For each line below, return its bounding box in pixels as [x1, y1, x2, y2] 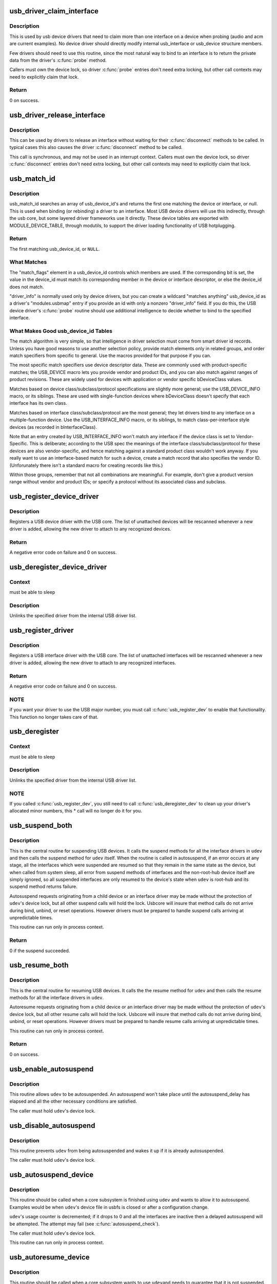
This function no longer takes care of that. [9, 714, 98, 720]
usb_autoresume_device [9, 1253, 90, 1262]
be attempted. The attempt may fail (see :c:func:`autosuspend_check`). [9, 1220, 160, 1227]
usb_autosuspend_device [9, 1170, 94, 1179]
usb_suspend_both [9, 821, 72, 830]
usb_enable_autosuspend [9, 1065, 94, 1073]
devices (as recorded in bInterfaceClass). [9, 424, 97, 430]
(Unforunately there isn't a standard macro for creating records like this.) [9, 462, 163, 468]
